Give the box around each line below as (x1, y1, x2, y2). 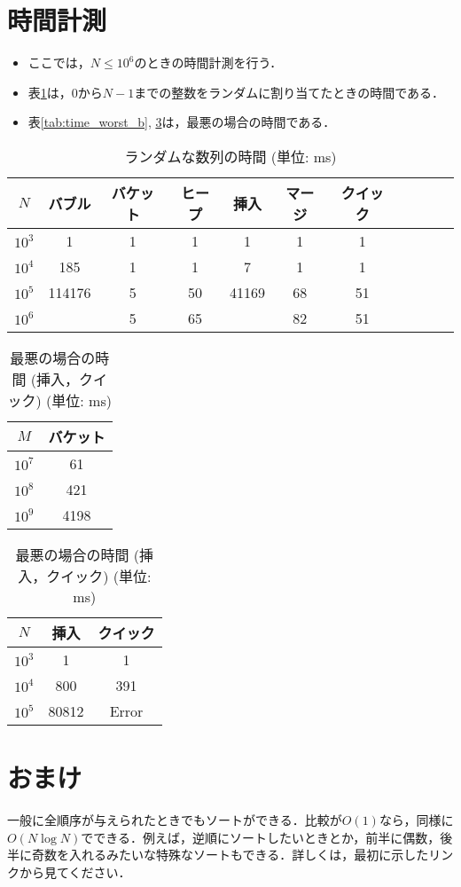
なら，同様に (379, 811, 454, 829)
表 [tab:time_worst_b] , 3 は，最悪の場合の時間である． (27, 113, 336, 131)
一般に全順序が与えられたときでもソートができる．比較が (7, 811, 342, 829)
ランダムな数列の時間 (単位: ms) (124, 145, 337, 167)
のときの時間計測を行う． (134, 53, 283, 72)
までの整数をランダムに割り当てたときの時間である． (134, 82, 445, 101)
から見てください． (19, 862, 131, 881)
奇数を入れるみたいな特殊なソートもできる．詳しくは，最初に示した (31, 845, 429, 864)
